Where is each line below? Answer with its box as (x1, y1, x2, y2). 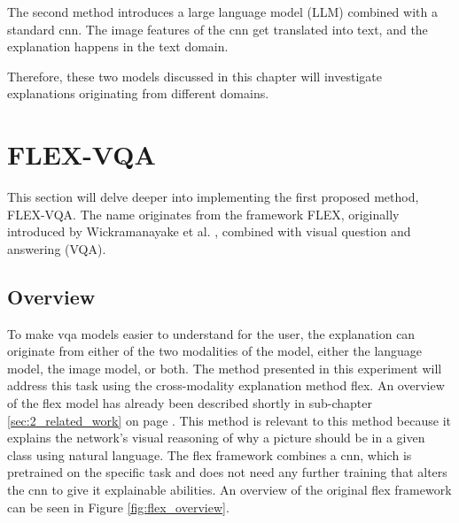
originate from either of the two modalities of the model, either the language (7, 342, 423, 360)
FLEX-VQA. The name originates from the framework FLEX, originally (7, 204, 400, 223)
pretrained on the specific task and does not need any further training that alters (7, 463, 447, 481)
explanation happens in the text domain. (7, 37, 229, 56)
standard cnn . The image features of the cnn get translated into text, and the (7, 19, 428, 38)
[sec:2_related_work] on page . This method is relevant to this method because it (7, 411, 451, 429)
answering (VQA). (7, 239, 106, 258)
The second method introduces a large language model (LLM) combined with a (7, 3, 438, 20)
